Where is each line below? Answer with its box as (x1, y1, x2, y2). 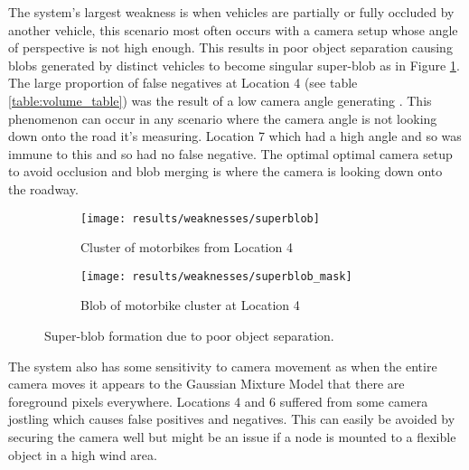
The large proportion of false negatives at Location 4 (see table (8, 73, 358, 92)
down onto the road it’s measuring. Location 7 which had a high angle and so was (8, 127, 462, 146)
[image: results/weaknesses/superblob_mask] (80, 269, 352, 283)
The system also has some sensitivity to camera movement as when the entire (8, 356, 437, 375)
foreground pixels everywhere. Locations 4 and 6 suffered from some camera (8, 391, 428, 410)
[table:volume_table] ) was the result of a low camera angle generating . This (8, 90, 432, 109)
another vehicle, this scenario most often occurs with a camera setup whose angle (8, 20, 458, 39)
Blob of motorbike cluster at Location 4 (80, 296, 300, 315)
